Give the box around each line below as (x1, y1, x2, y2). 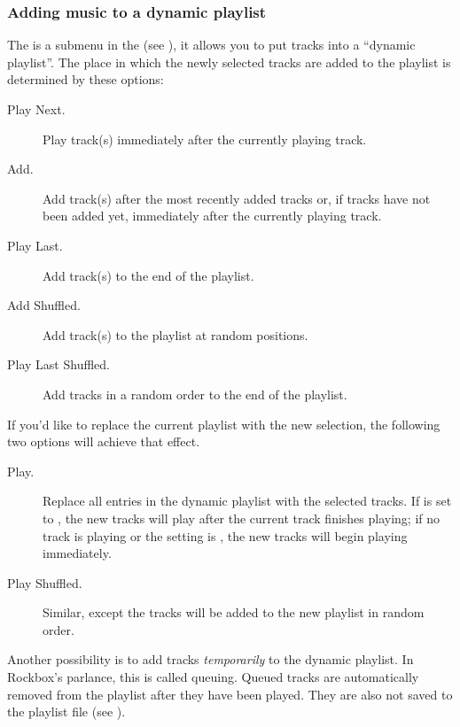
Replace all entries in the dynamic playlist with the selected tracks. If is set (43, 491, 452, 510)
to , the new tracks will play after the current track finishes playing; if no (43, 508, 441, 527)
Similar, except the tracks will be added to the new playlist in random (43, 603, 425, 622)
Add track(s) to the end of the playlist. (43, 266, 254, 284)
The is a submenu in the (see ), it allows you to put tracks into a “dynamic (7, 35, 416, 54)
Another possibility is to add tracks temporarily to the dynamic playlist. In (7, 650, 414, 669)
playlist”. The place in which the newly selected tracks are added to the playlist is (7, 52, 451, 71)
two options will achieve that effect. (7, 432, 200, 451)
